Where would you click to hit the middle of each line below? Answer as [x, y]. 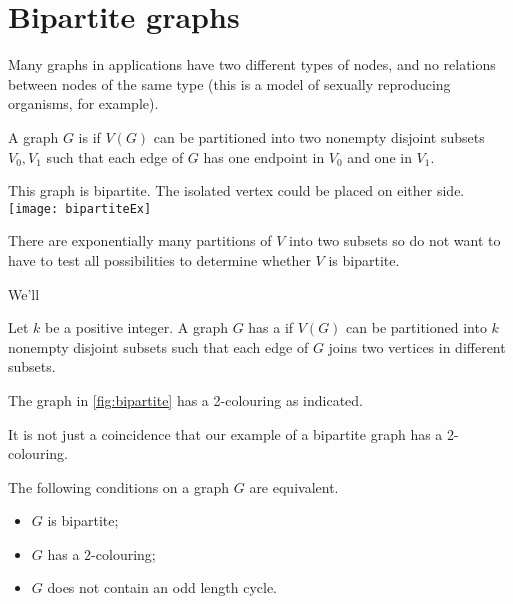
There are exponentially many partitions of [140, 240]
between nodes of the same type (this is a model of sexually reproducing [229, 83]
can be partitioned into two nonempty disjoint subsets [319, 136]
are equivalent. [294, 486]
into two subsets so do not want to [394, 240]
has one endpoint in [264, 156]
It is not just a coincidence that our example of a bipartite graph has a [225, 433]
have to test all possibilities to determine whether [159, 259]
